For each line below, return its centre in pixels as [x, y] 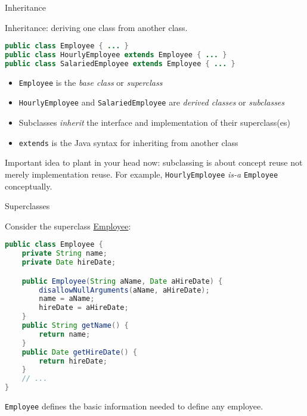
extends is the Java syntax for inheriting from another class [128, 142]
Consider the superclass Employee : [68, 226]
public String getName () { [75, 326]
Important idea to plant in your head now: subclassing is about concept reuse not [154, 162]
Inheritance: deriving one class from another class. [96, 27]
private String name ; [64, 254]
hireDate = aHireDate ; [84, 308]
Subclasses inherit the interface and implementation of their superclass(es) [154, 122]
